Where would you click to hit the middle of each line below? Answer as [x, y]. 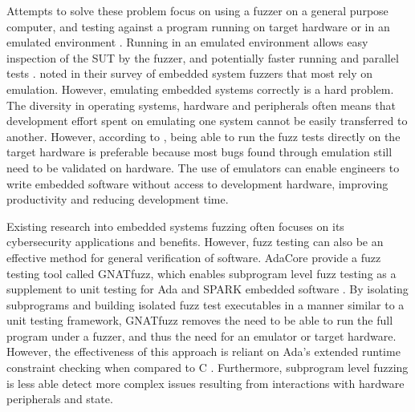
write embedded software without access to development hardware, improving [197, 183]
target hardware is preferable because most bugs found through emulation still [199, 152]
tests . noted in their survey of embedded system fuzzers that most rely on [190, 73]
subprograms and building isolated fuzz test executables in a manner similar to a [205, 304]
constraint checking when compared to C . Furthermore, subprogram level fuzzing [207, 368]
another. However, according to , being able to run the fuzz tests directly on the [203, 136]
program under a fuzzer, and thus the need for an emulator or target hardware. [201, 335]
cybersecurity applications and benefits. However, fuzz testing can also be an [195, 242]
